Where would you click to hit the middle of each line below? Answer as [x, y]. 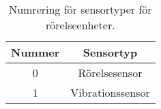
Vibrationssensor [110, 92]
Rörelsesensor [110, 73]
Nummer [35, 52]
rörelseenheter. [80, 25]
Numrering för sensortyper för [80, 9]
